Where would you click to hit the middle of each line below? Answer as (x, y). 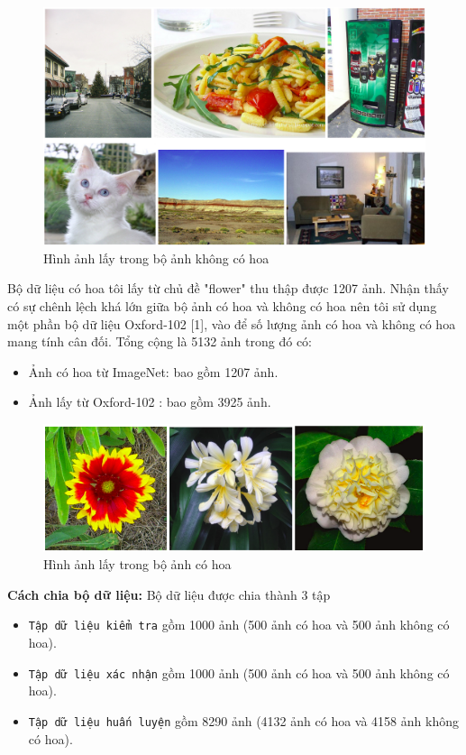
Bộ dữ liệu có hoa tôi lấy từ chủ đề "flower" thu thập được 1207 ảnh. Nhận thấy (228, 288)
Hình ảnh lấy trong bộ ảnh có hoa (137, 564)
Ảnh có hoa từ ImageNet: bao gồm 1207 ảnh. (153, 371)
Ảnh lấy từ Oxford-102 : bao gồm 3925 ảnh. (150, 402)
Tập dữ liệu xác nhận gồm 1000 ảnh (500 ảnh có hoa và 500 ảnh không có (239, 672)
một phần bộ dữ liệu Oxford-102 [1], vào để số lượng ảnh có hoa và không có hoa (232, 323)
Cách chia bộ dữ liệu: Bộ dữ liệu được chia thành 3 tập (169, 594)
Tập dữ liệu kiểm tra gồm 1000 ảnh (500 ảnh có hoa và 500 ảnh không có (239, 625)
